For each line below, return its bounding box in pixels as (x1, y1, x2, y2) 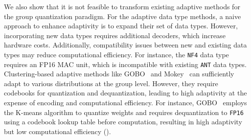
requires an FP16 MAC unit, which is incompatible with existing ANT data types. (4, 59, 247, 69)
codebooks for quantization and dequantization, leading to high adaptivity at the (4, 88, 247, 98)
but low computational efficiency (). (4, 126, 111, 136)
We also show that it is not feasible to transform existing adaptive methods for (4, 1, 240, 11)
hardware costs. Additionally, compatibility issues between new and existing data (4, 40, 247, 50)
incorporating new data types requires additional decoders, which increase (4, 30, 226, 40)
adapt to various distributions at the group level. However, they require (4, 78, 218, 88)
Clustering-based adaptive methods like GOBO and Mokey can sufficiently (4, 69, 234, 79)
